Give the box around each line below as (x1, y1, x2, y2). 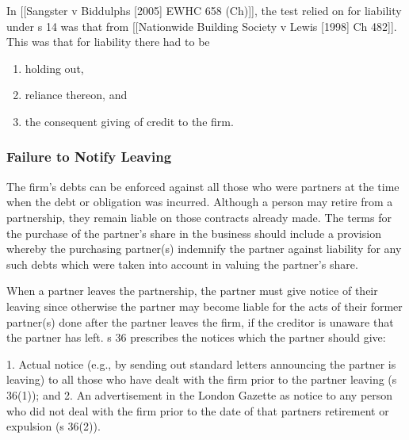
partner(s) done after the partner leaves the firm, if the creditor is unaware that (6, 313, 394, 330)
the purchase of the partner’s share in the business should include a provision (6, 224, 381, 241)
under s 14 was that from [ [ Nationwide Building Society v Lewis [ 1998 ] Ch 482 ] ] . (6, 17, 397, 34)
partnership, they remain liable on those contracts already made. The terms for (6, 209, 392, 225)
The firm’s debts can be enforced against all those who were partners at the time (6, 178, 399, 194)
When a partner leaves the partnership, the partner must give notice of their (6, 282, 378, 299)
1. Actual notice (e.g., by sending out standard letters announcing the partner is (6, 355, 396, 372)
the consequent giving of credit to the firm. (25, 113, 234, 129)
